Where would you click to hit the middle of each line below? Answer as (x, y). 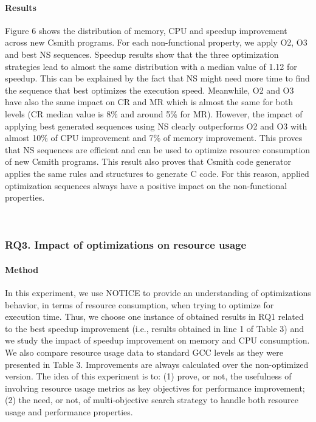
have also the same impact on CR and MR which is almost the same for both (149, 102)
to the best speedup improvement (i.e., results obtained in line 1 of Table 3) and (154, 328)
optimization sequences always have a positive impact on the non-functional (146, 185)
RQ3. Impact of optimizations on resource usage (126, 245)
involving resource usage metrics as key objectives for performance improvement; (155, 388)
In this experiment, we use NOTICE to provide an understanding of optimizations (158, 292)
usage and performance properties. (69, 411)
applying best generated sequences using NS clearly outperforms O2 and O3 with (156, 126)
